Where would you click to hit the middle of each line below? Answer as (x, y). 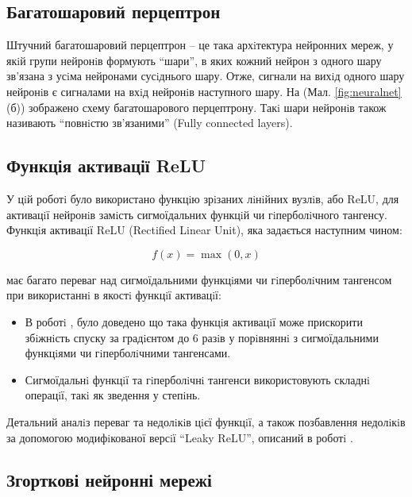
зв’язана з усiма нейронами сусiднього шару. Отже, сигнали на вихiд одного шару (206, 76)
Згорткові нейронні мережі (109, 480)
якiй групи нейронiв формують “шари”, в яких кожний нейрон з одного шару (194, 60)
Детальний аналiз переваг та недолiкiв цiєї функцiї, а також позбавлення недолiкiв (206, 421)
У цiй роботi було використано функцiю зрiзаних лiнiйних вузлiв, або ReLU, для (203, 198)
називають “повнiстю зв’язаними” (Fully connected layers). (150, 123)
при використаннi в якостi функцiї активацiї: (114, 295)
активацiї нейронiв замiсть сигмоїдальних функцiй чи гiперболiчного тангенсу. (197, 214)
